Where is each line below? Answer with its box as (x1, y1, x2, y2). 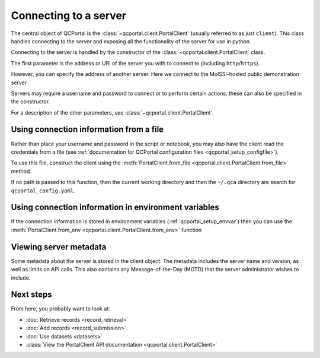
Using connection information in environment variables (11, 202, 219, 213)
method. (11, 167, 32, 175)
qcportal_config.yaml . (11, 187, 75, 194)
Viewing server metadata (11, 242, 107, 252)
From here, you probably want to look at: (11, 305, 110, 312)
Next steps (11, 290, 52, 300)
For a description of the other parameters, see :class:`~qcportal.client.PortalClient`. (11, 109, 215, 116)
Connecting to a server (11, 9, 127, 22)
